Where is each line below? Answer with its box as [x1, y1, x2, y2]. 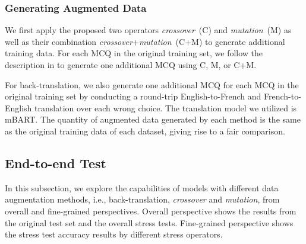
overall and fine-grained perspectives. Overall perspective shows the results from [5, 204, 296, 217]
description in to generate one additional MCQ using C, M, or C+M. [5, 59, 257, 70]
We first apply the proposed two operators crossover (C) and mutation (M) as [5, 24, 292, 36]
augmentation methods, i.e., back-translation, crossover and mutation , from [5, 193, 280, 206]
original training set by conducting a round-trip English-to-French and [5, 90, 261, 102]
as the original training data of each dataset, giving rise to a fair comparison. [5, 124, 285, 137]
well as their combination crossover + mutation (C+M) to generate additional [5, 35, 285, 47]
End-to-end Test [5, 153, 106, 172]
